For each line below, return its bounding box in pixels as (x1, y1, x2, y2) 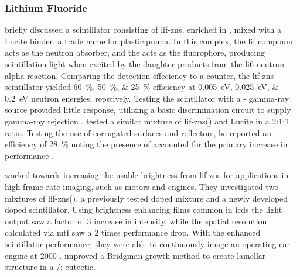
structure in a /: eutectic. (5, 261, 96, 273)
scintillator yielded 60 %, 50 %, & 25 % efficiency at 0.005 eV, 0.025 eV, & (5, 81, 279, 93)
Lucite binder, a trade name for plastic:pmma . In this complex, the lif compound (5, 34, 295, 47)
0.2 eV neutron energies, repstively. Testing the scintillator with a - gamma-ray (5, 92, 289, 104)
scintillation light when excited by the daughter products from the (5, 58, 243, 70)
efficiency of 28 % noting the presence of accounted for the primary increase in (5, 138, 288, 150)
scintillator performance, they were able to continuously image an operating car (5, 237, 290, 250)
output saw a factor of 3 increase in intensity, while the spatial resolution (5, 214, 267, 227)
